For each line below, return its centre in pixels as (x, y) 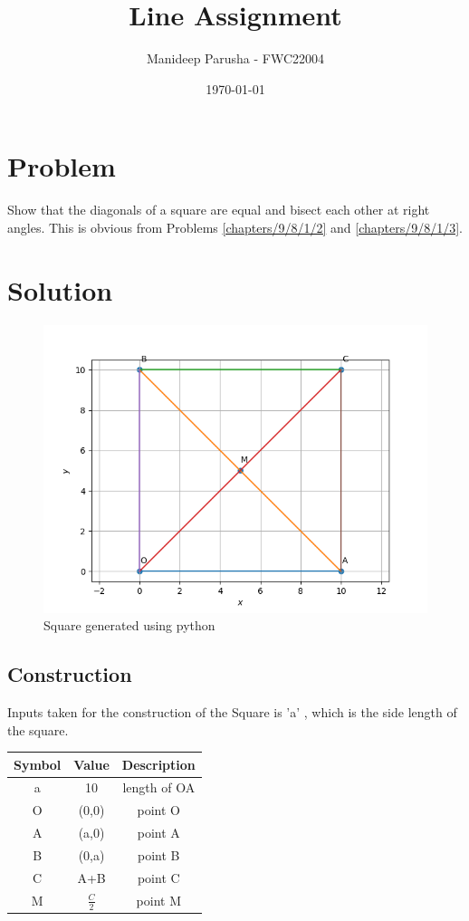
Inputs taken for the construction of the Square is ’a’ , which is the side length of (232, 711)
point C (158, 877)
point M (158, 900)
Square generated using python (129, 625)
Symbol (38, 764)
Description (158, 764)
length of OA (159, 787)
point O (159, 810)
